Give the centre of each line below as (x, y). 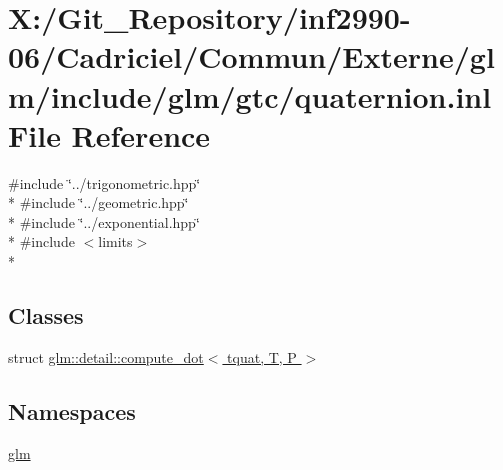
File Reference (109, 134)
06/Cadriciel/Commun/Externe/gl (251, 56)
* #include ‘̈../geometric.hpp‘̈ (98, 202)
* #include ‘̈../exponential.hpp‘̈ (104, 221)
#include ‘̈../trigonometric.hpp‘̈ (104, 182)
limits (115, 241)
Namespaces (72, 410)
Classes (46, 315)
